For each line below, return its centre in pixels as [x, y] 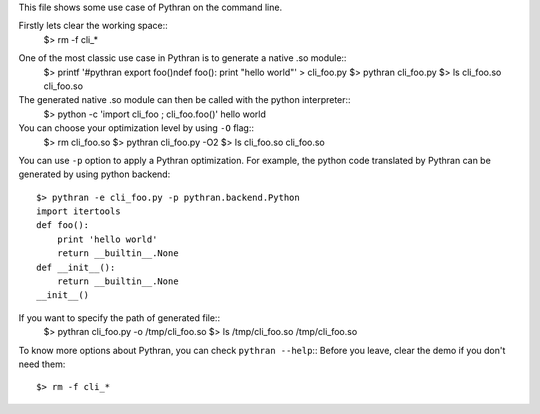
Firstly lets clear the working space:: [93, 26]
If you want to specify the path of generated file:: [119, 317]
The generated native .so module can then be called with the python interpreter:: [184, 100]
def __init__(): [76, 267]
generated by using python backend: [94, 174]
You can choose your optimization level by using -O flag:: [136, 128]
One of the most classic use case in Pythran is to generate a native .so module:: [182, 58]
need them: [42, 364]
